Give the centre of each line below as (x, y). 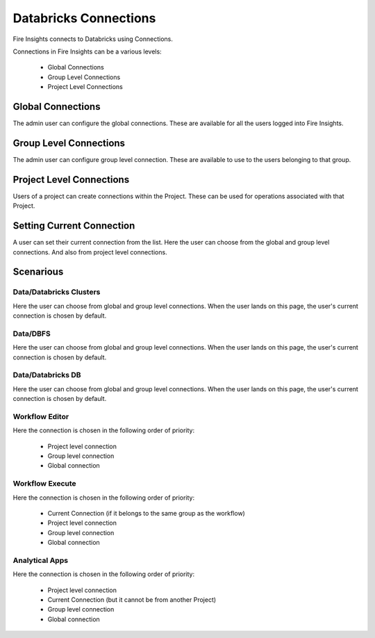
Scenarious (38, 272)
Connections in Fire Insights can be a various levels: (87, 51)
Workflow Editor (41, 416)
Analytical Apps (41, 560)
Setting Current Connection (74, 226)
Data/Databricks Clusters (57, 292)
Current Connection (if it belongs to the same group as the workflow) (147, 513)
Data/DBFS (32, 334)
